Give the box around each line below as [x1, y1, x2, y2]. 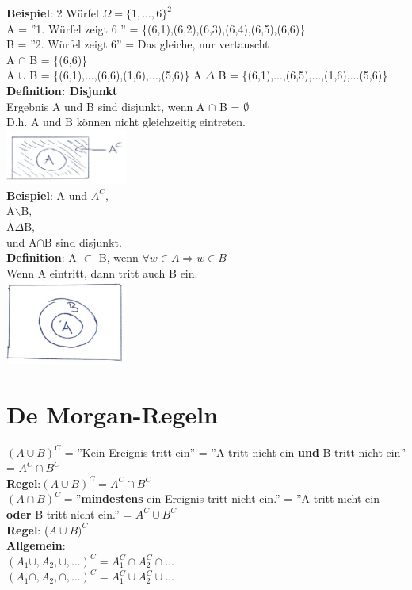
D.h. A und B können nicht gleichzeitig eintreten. [6, 113, 246, 130]
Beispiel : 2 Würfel [6, 5, 99, 21]
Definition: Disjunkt [6, 82, 118, 98]
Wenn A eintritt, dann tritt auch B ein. [6, 264, 198, 281]
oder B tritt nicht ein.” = [6, 505, 132, 522]
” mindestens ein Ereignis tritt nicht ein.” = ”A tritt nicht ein [75, 490, 380, 507]
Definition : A [6, 249, 77, 266]
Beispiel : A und [6, 186, 87, 203]
